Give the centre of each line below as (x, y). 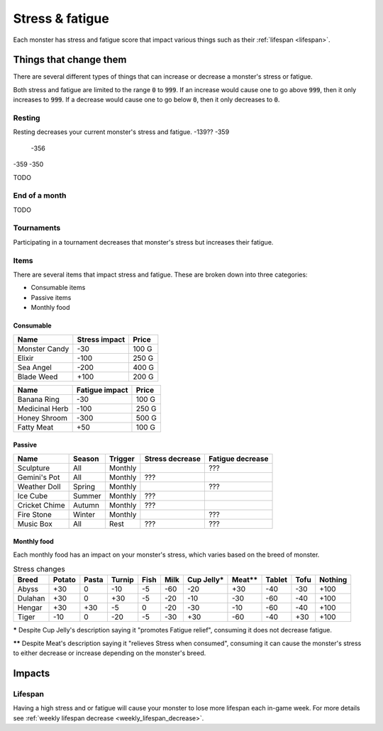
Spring (84, 486)
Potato (64, 580)
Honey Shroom (42, 418)
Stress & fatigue (61, 18)
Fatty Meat (35, 427)
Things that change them (70, 60)
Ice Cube (33, 496)
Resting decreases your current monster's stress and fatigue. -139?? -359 (121, 132)
